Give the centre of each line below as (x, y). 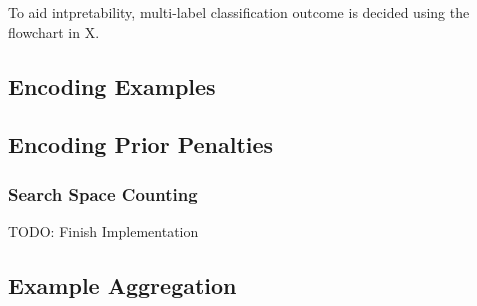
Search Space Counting (103, 193)
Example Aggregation (122, 284)
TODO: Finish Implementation (103, 230)
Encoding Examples (112, 85)
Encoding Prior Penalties (141, 144)
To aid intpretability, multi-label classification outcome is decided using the (239, 12)
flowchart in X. (54, 31)
